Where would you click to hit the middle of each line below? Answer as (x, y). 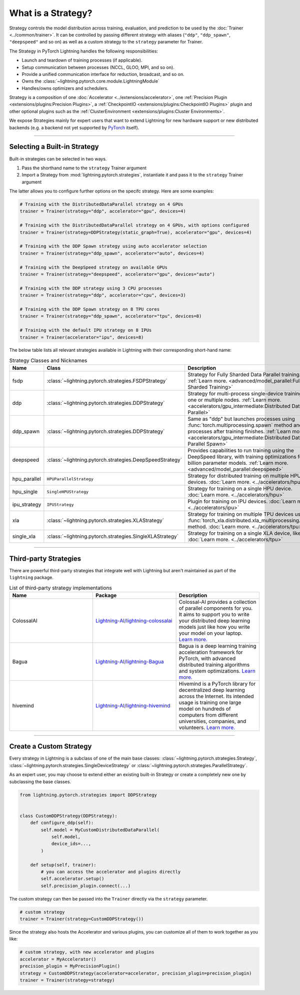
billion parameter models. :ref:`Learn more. (238, 463)
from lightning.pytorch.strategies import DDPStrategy (88, 795)
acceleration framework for (211, 652)
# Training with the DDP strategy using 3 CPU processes (91, 288)
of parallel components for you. (216, 608)
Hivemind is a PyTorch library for (217, 684)
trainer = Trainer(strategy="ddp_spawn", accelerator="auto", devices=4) (112, 253)
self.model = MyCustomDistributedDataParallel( (100, 830)
